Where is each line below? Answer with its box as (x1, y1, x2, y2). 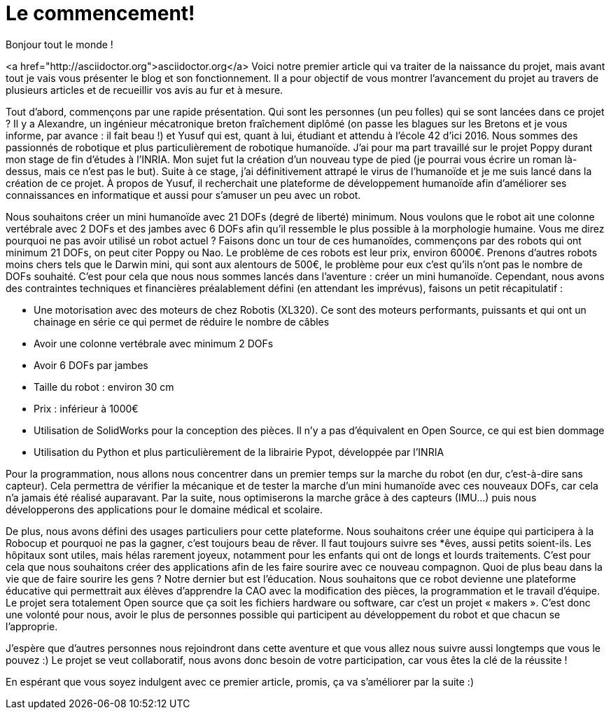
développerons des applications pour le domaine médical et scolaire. (6, 503, 323, 515)
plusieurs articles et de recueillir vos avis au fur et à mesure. (6, 83, 283, 96)
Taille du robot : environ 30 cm (34, 380, 174, 393)
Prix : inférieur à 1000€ (34, 402, 139, 415)
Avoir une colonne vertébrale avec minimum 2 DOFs (34, 337, 274, 349)
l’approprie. (6, 620, 58, 632)
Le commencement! (6, 1, 195, 25)
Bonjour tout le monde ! (6, 38, 113, 50)
